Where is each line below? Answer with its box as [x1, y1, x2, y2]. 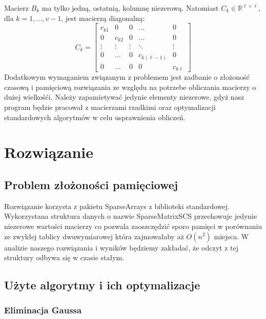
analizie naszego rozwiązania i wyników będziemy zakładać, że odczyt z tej [4, 242, 239, 253]
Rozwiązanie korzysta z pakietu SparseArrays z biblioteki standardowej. [4, 200, 230, 211]
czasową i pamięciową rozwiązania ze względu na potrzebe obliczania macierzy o [4, 81, 256, 92]
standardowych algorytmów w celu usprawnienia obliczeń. [4, 111, 186, 122]
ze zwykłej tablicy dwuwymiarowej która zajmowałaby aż [4, 231, 184, 241]
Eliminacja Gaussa [4, 304, 82, 316]
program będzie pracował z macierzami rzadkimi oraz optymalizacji [4, 102, 216, 112]
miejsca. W [214, 231, 249, 241]
